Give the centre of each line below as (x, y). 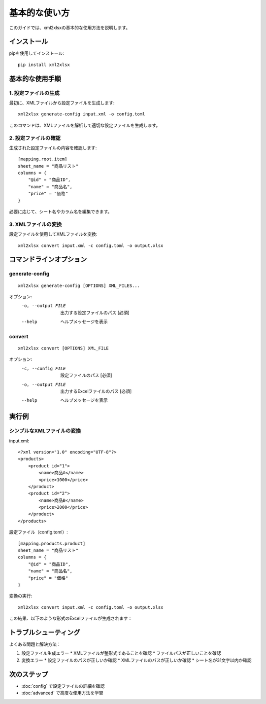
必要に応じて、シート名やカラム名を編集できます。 (61, 211)
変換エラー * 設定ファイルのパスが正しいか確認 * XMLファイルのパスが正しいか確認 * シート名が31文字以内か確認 (137, 660)
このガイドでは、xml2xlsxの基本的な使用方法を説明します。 (70, 28)
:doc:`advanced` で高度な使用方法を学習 (62, 693)
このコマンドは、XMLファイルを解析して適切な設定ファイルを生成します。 (85, 125)
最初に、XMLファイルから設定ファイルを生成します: (62, 103)
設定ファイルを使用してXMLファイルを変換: (53, 234)
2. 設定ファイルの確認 (35, 138)
